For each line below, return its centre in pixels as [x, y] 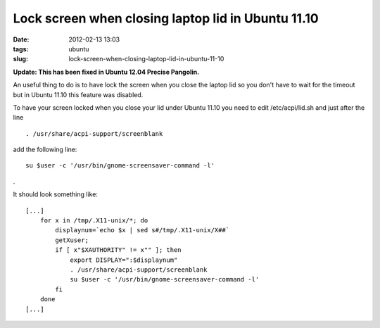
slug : [20, 59]
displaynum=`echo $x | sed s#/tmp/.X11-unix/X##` [142, 230]
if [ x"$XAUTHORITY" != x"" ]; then [119, 250]
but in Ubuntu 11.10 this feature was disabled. [78, 94]
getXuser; [72, 240]
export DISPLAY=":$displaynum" [124, 260]
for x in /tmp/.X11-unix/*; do [94, 221]
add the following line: [45, 150]
